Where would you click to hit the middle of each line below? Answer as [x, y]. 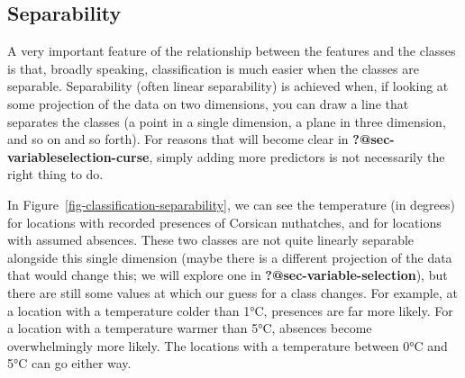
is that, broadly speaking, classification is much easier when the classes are [213, 68]
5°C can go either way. [69, 363]
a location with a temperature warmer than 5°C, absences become [190, 328]
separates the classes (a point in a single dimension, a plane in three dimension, [227, 121]
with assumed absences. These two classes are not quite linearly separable [211, 240]
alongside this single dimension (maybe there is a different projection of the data [230, 257]
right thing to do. [55, 174]
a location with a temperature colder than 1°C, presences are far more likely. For [230, 310]
